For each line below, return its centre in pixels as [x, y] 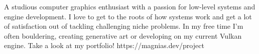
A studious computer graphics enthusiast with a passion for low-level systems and [130, 6]
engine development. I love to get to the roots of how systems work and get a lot [128, 16]
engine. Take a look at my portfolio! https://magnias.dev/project [104, 45]
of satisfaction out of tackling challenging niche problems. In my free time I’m [124, 26]
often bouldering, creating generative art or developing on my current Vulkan [123, 35]
